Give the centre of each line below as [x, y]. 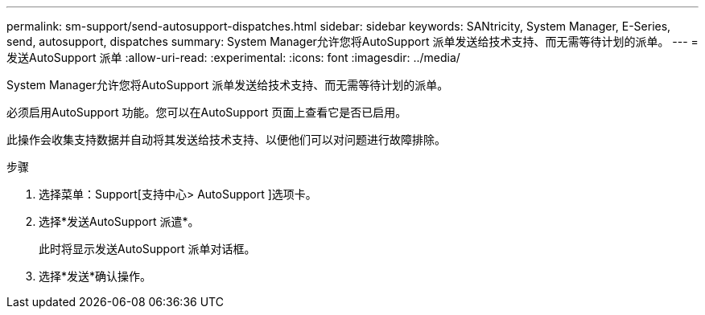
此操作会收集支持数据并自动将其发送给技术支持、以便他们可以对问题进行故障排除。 [226, 139]
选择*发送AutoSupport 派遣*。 [119, 221]
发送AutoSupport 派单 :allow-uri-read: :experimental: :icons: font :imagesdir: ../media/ [233, 57]
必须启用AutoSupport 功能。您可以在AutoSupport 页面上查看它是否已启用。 [207, 112]
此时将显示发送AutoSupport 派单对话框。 [147, 249]
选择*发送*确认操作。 [95, 276]
